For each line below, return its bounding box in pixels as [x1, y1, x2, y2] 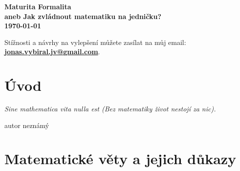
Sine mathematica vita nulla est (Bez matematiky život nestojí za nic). [4, 104, 216, 114]
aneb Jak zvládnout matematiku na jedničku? [4, 11, 162, 21]
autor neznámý [4, 120, 49, 130]
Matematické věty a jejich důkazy [4, 149, 237, 169]
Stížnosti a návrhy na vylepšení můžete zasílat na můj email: [4, 37, 186, 47]
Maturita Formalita [4, 1, 71, 11]
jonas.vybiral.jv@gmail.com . [4, 46, 100, 57]
